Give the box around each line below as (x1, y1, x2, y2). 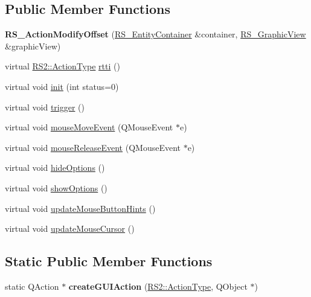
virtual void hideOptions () (5, 161, 105, 174)
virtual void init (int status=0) (5, 80, 119, 92)
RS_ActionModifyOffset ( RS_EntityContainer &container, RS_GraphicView (5, 28, 306, 40)
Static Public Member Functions (5, 252, 213, 270)
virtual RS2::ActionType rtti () (5, 60, 120, 72)
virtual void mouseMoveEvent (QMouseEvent (5, 121, 173, 133)
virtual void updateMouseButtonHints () (5, 202, 156, 214)
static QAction (5, 279, 59, 292)
